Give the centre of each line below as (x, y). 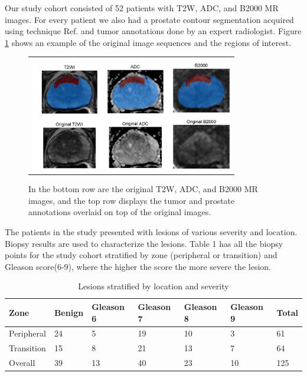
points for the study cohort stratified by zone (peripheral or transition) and (141, 255)
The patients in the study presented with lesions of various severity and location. (151, 231)
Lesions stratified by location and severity (153, 286)
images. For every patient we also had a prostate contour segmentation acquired (149, 19)
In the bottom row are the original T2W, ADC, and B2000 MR (143, 189)
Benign (69, 312)
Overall (22, 363)
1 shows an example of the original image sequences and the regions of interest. (148, 42)
